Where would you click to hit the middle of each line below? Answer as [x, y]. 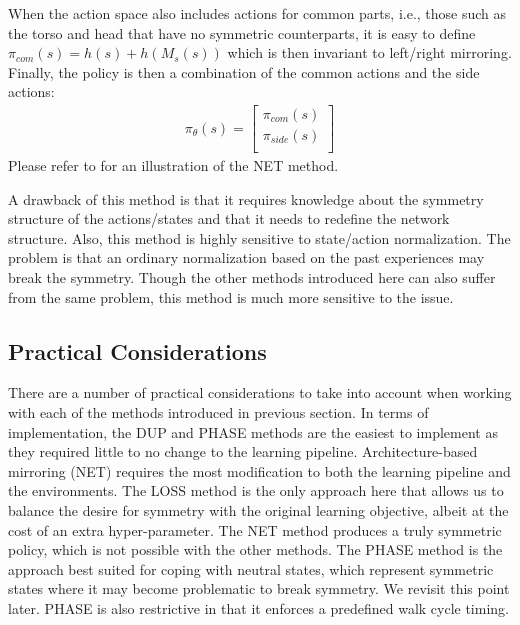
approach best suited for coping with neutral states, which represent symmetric [251, 568]
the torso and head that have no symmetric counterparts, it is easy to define [242, 32]
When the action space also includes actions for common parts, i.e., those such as [257, 13]
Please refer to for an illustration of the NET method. [173, 165]
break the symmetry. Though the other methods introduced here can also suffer [252, 277]
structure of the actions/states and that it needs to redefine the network [229, 218]
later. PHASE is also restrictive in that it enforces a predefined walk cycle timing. [258, 607]
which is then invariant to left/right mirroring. [369, 52]
